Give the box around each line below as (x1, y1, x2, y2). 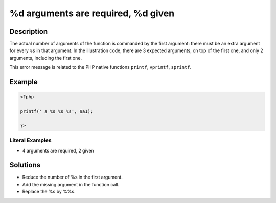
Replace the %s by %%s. (22, 189, 76, 195)
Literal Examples (9, 137, 52, 144)
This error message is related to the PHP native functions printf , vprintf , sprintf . (9, 64, 192, 70)
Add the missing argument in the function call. (22, 181, 120, 187)
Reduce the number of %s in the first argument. (22, 174, 123, 181)
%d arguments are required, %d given (9, 8, 175, 19)
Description (9, 27, 48, 36)
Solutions (9, 161, 41, 169)
